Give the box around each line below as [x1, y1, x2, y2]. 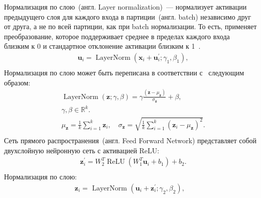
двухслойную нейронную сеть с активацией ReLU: [4, 145, 160, 155]
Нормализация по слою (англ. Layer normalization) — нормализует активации [4, 2, 247, 12]
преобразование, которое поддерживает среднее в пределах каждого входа [4, 31, 230, 41]
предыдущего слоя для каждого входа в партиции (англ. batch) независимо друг [4, 11, 251, 22]
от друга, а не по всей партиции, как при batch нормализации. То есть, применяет [4, 21, 257, 32]
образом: [4, 77, 31, 87]
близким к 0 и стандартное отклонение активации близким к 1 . [4, 41, 201, 51]
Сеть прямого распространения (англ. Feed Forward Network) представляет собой [4, 135, 257, 145]
